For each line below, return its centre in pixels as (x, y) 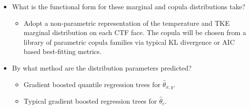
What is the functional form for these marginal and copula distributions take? (129, 6)
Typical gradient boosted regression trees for (90, 101)
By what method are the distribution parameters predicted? (102, 67)
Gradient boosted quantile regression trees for (92, 84)
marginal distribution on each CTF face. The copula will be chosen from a (135, 32)
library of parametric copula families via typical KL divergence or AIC (129, 42)
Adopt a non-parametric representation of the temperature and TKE (127, 23)
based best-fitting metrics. (62, 51)
